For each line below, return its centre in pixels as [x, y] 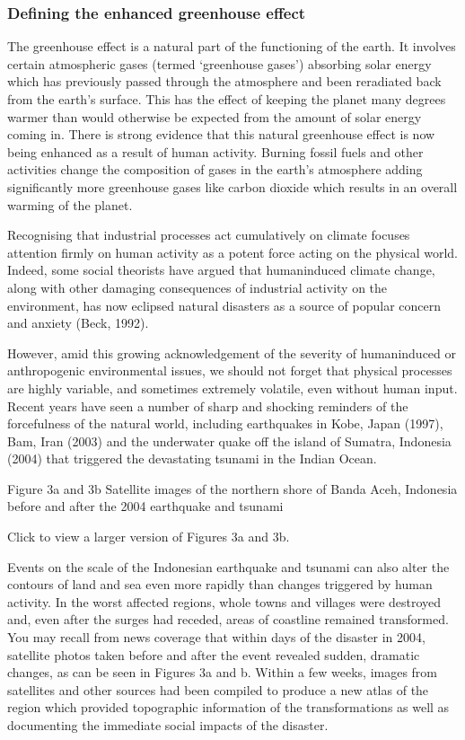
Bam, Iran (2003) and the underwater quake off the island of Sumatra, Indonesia [229, 440]
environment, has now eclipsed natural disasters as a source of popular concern [224, 305]
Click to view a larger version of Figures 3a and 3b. [149, 537]
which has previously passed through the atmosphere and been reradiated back [224, 81]
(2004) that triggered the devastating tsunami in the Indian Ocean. [192, 458]
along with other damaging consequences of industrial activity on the [197, 287]
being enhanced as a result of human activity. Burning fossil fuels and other [215, 151]
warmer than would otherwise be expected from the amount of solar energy [215, 116]
